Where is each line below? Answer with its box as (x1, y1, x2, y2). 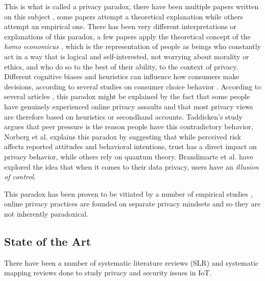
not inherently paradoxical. (4, 208, 89, 219)
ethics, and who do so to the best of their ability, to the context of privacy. (4, 61, 238, 72)
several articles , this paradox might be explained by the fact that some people (4, 91, 250, 102)
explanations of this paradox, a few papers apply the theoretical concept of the (4, 31, 251, 41)
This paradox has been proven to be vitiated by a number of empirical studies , (4, 188, 253, 199)
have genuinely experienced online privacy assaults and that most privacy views (4, 101, 253, 111)
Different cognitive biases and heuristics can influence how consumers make (4, 71, 239, 82)
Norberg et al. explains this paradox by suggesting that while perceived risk (4, 131, 241, 142)
